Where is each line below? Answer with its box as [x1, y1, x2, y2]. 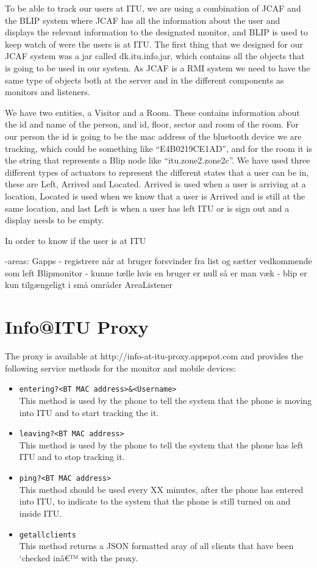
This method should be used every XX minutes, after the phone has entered [19, 483, 304, 495]
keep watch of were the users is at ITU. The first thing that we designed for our [5, 37, 303, 50]
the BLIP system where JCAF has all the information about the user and [5, 13, 280, 26]
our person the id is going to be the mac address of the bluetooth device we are [5, 129, 302, 142]
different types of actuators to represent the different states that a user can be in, [5, 165, 309, 178]
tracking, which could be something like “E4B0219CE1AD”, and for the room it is [5, 142, 312, 154]
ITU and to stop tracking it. [19, 450, 125, 463]
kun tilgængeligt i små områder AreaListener [5, 278, 173, 291]
